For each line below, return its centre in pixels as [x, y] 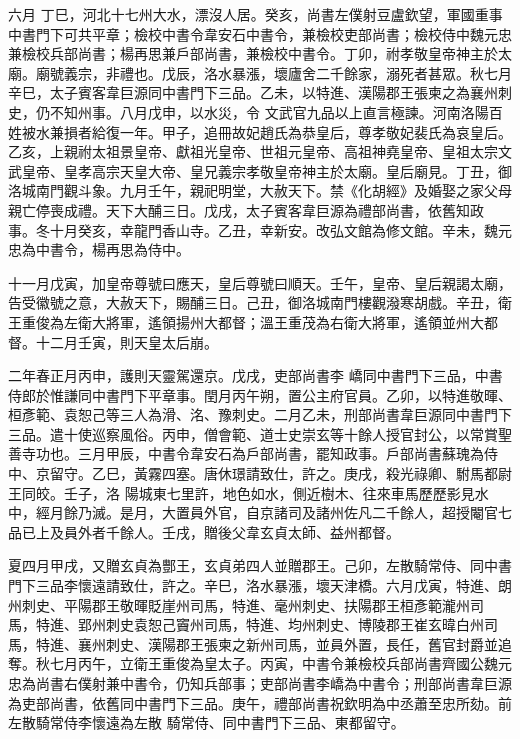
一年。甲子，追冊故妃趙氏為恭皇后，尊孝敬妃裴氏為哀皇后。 [315, 131]
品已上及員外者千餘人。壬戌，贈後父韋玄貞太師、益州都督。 [204, 531]
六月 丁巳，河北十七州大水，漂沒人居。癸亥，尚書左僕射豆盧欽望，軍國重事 [255, 14]
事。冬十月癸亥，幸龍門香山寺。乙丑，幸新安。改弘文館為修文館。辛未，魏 [253, 229]
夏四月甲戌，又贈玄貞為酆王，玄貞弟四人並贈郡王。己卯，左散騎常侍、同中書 [260, 565]
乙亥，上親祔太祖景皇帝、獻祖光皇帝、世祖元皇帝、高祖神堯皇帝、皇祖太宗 [253, 151]
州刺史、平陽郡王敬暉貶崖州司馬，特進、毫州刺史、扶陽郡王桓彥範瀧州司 [246, 604]
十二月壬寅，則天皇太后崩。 [126, 341]
